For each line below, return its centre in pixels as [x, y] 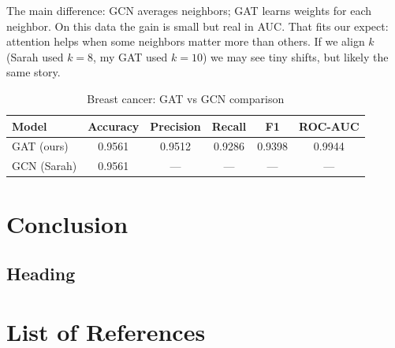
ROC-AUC [329, 126]
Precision [175, 126]
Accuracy [114, 126]
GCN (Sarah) [45, 166]
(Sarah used [35, 56]
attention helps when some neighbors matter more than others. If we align [186, 41]
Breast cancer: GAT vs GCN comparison [186, 98]
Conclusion [67, 223]
